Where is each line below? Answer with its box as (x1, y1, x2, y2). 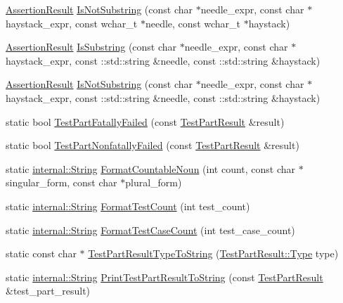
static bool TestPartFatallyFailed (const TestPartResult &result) (6, 114, 285, 129)
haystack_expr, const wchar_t (6, 15, 138, 30)
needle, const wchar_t (145, 15, 240, 30)
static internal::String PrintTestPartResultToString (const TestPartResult (6, 269, 323, 284)
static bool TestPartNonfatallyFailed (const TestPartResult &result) (6, 138, 299, 153)
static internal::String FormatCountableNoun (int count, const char (6, 161, 296, 176)
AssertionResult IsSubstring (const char (6, 39, 177, 54)
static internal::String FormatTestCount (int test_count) (6, 198, 250, 213)
